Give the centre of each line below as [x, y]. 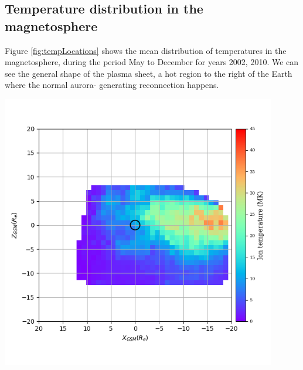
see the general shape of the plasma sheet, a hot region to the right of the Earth [149, 73]
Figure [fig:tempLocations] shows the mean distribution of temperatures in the [146, 50]
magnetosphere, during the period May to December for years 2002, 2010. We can [152, 62]
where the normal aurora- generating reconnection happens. [112, 85]
